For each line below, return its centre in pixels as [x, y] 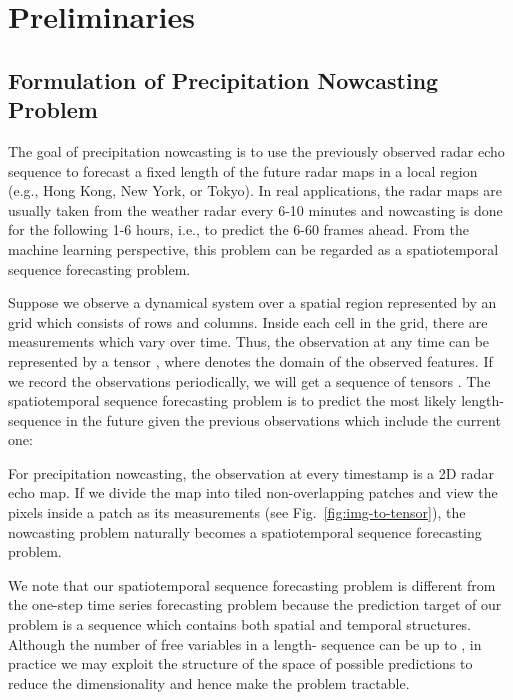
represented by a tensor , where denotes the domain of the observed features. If [250, 360]
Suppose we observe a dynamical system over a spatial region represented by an [252, 302]
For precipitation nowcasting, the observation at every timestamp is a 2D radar [251, 472]
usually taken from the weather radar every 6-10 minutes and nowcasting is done [255, 209]
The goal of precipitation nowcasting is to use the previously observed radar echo [256, 150]
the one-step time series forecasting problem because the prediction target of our [255, 604]
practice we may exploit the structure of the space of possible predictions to [240, 663]
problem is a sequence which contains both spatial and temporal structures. [240, 624]
